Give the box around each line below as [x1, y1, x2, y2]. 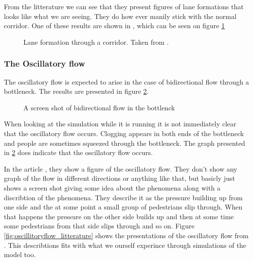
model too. [4, 249, 36, 260]
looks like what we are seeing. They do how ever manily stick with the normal [4, 11, 236, 21]
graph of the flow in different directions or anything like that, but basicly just [4, 173, 235, 183]
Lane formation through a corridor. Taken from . [23, 36, 169, 47]
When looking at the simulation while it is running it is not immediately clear [4, 119, 236, 129]
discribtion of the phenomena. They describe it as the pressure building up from [4, 192, 243, 202]
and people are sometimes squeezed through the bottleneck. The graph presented [4, 138, 245, 148]
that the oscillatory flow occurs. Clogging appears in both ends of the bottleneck [4, 128, 244, 138]
